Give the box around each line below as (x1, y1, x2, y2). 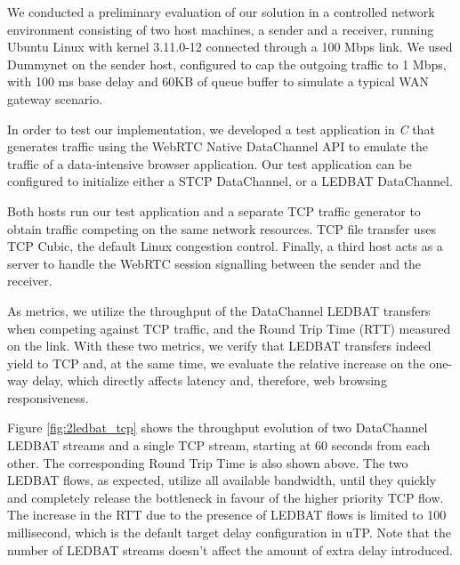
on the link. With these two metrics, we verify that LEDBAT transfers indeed (7, 336, 432, 355)
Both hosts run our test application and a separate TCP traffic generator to (7, 201, 421, 220)
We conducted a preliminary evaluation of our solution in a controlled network (7, 3, 435, 20)
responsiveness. (7, 388, 89, 407)
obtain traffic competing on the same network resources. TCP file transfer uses (7, 219, 436, 238)
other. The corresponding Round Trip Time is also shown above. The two (7, 453, 408, 472)
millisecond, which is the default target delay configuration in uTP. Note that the (7, 523, 452, 542)
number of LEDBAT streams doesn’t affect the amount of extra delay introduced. (7, 540, 453, 559)
